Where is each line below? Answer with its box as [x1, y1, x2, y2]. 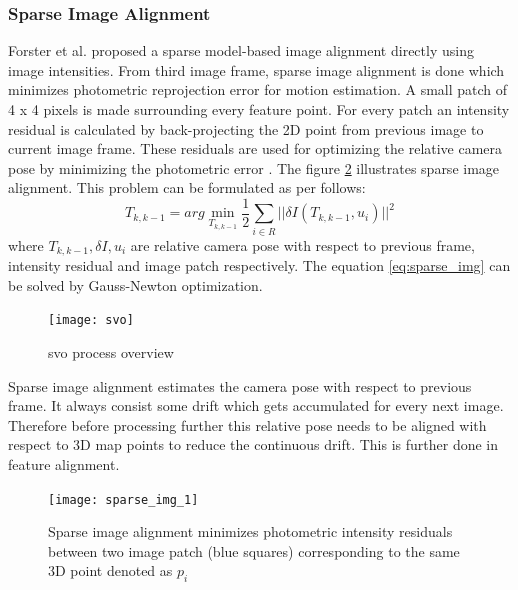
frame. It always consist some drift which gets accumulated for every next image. [8, 395, 504, 416]
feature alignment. [8, 454, 120, 475]
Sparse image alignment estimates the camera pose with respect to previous [8, 375, 472, 396]
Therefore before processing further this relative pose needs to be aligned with [8, 414, 487, 435]
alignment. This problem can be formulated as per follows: [8, 177, 366, 198]
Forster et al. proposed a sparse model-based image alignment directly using [8, 40, 474, 61]
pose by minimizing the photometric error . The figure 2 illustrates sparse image [8, 157, 500, 178]
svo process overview [48, 342, 174, 363]
